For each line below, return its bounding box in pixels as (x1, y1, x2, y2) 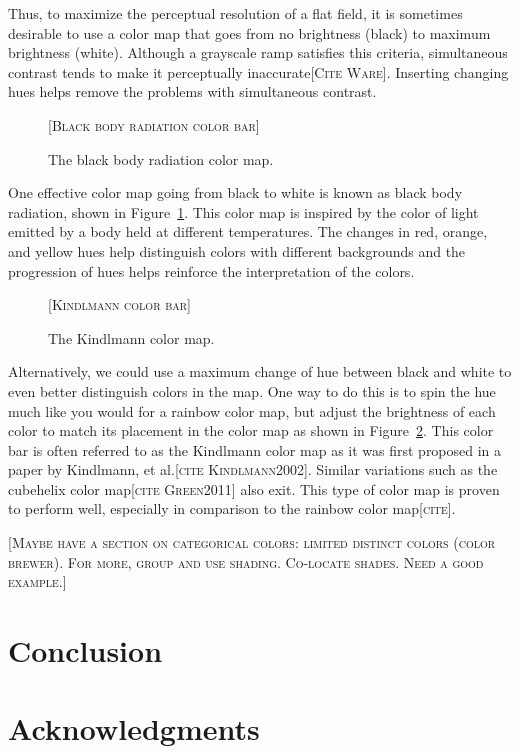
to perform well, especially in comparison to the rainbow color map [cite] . (8, 498, 456, 519)
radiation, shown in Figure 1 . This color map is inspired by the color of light (8, 201, 479, 222)
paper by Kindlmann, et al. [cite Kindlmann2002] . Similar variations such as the (8, 459, 498, 480)
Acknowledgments (8, 708, 260, 749)
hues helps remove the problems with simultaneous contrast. (8, 81, 377, 102)
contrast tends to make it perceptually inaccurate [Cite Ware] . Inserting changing (8, 61, 509, 82)
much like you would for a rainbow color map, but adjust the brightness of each (8, 400, 496, 421)
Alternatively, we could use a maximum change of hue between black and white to (8, 361, 512, 382)
